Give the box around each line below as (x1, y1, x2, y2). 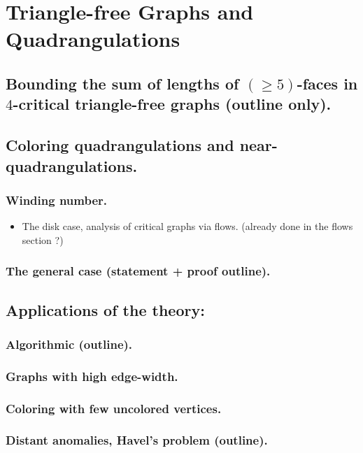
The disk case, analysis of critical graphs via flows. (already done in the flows (22, 219, 353, 233)
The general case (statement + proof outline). (6, 262, 271, 280)
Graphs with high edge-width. (6, 367, 178, 384)
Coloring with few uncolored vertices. (6, 399, 222, 417)
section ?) (22, 232, 64, 247)
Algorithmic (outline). (6, 335, 133, 352)
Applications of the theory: (6, 299, 205, 320)
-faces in (297, 72, 358, 94)
